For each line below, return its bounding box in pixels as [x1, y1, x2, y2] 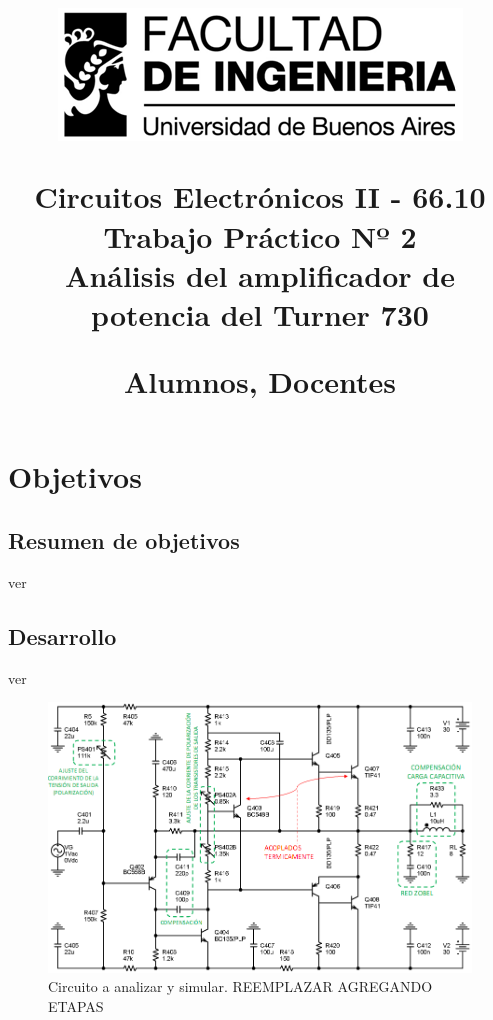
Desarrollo [8, 620, 117, 651]
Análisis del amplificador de [65, 254, 455, 295]
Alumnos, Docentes [123, 361, 397, 402]
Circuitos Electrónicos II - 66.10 [34, 176, 486, 217]
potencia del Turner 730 [91, 293, 429, 334]
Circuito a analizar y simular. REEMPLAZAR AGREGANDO [48, 976, 433, 997]
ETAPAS [48, 995, 104, 1016]
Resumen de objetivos [8, 524, 240, 555]
